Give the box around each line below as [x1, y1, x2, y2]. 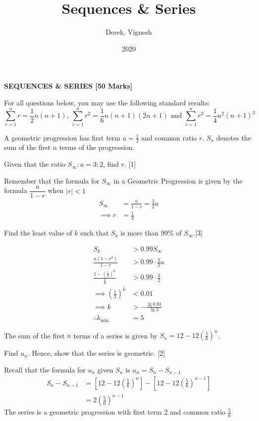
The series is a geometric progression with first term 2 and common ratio [4, 407, 226, 417]
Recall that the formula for [4, 365, 86, 375]
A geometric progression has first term [4, 132, 120, 142]
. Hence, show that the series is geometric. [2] [27, 348, 165, 358]
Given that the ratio [4, 159, 65, 169]
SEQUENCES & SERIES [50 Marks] [4, 81, 133, 91]
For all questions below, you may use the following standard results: [4, 97, 210, 107]
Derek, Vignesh [105, 27, 152, 37]
